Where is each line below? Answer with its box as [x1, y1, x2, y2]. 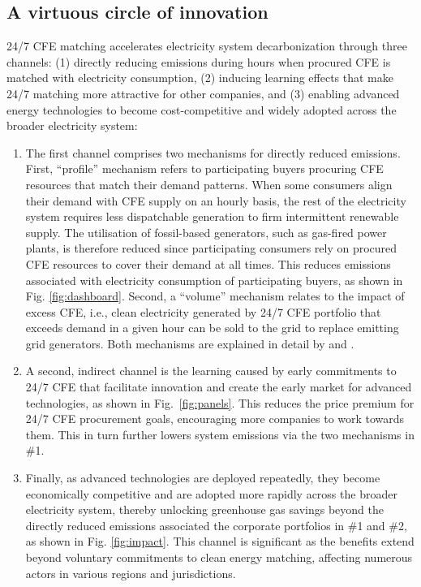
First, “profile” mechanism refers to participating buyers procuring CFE [25, 160, 384, 177]
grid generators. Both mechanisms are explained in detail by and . [25, 335, 354, 352]
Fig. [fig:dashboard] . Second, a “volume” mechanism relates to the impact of [25, 287, 405, 304]
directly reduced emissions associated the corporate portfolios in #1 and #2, [25, 516, 407, 533]
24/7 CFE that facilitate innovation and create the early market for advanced [25, 378, 412, 395]
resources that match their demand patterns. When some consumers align [25, 175, 393, 192]
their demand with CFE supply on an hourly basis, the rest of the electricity [25, 192, 406, 209]
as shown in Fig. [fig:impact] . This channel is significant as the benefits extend [25, 533, 415, 550]
